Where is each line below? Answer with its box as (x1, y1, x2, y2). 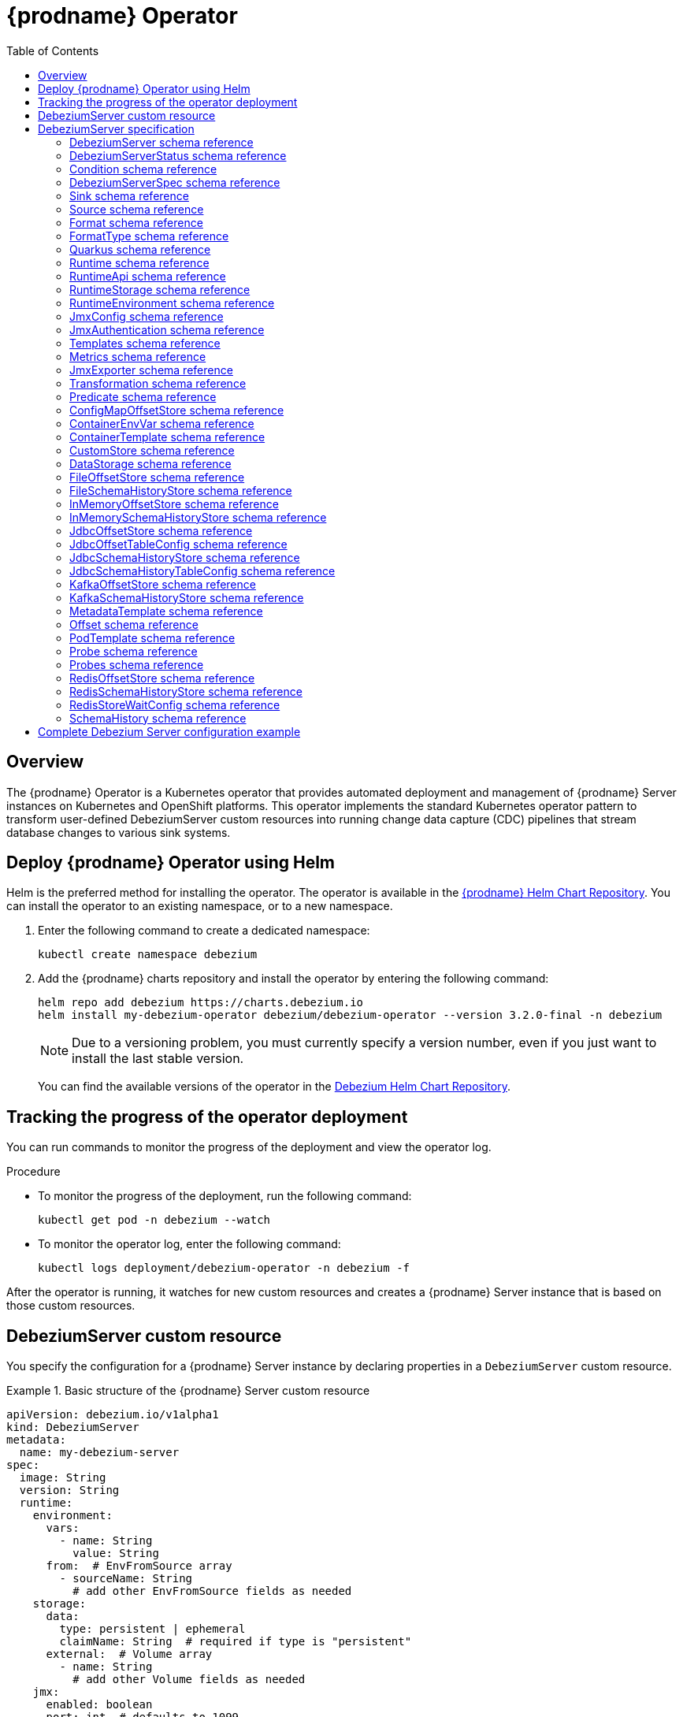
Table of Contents (6, 43, 99, 58)
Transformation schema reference (69, 376, 247, 390)
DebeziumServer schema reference (69, 135, 254, 149)
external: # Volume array (46, 1648, 213, 1661)
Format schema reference (69, 215, 203, 229)
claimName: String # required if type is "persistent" (59, 1635, 412, 1648)
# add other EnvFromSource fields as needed (72, 1585, 352, 1598)
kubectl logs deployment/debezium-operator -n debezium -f (38, 1262, 410, 1275)
